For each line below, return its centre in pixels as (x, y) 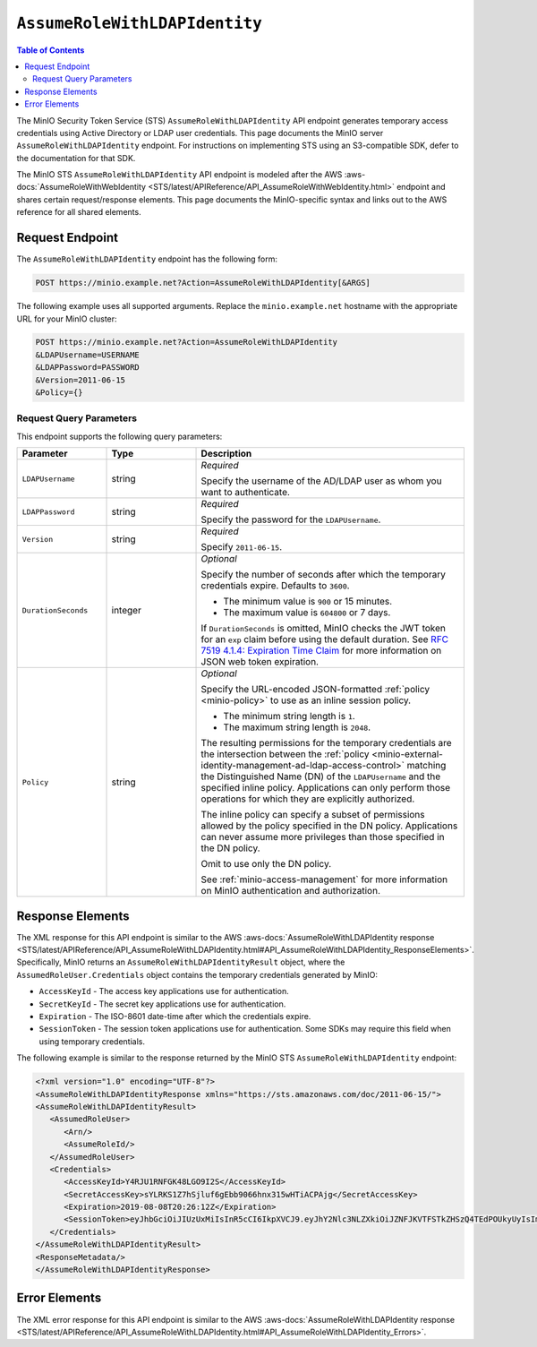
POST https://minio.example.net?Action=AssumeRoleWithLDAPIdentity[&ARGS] (203, 283)
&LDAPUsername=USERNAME (88, 355)
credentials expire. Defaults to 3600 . (275, 586)
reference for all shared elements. (79, 212)
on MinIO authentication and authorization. (290, 891)
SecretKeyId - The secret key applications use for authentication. (162, 1004)
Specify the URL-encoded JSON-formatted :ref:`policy (315, 690)
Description (226, 454)
